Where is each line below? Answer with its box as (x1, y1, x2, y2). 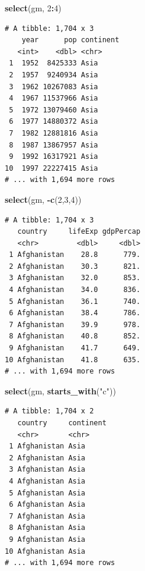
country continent (17, 419, 107, 427)
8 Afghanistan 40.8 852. (9, 332, 141, 341)
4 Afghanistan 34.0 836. (9, 285, 141, 294)
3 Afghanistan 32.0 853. (9, 274, 141, 283)
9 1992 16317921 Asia (9, 152, 98, 161)
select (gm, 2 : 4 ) (5, 2, 62, 14)
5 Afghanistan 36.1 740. (9, 297, 141, 306)
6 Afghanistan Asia (9, 500, 86, 509)
